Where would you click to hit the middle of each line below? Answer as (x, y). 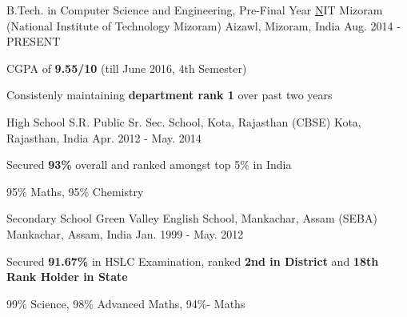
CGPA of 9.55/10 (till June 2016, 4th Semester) (127, 68)
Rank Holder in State (67, 277)
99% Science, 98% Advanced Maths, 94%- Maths (126, 303)
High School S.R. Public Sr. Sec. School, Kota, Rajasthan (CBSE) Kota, (184, 121)
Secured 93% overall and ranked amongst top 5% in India (149, 165)
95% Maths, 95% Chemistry (75, 191)
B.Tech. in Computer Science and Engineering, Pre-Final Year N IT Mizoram (195, 10)
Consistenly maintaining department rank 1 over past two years (170, 95)
